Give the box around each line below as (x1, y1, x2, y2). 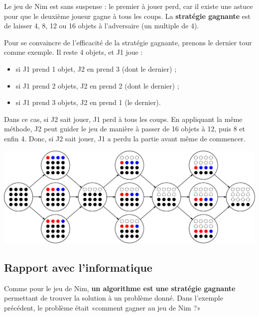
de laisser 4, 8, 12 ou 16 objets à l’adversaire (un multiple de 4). (4, 20, 199, 31)
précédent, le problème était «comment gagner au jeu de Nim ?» (4, 303, 201, 313)
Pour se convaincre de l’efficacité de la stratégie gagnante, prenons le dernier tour (4, 37, 252, 47)
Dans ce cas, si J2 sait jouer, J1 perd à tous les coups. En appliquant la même (4, 113, 243, 124)
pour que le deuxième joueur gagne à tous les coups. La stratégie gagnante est (4, 10, 251, 21)
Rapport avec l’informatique (4, 260, 152, 275)
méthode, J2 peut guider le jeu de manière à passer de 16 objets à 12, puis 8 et (4, 123, 245, 134)
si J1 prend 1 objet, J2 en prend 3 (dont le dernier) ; (15, 63, 177, 74)
